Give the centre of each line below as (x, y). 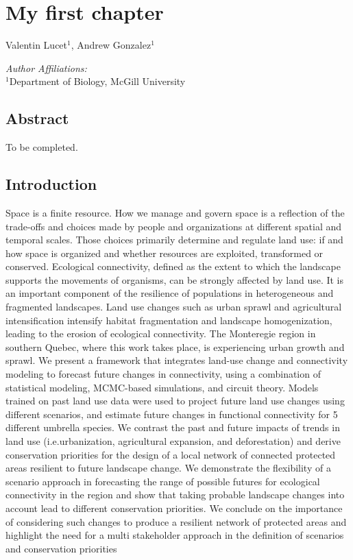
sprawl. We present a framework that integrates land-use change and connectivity (177, 360)
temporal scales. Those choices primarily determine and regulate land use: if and (174, 240)
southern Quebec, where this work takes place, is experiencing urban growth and (175, 346)
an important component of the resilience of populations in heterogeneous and (170, 293)
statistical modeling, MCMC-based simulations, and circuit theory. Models (162, 387)
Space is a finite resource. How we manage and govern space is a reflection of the (175, 212)
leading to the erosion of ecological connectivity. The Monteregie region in (161, 333)
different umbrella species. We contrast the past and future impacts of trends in (173, 427)
